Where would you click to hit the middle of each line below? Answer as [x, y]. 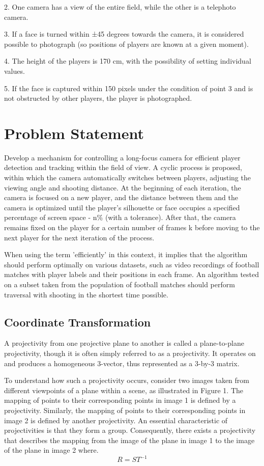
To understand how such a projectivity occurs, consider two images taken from [127, 380]
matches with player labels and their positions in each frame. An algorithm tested [132, 274]
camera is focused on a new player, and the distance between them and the [121, 197]
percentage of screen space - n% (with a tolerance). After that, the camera [120, 217]
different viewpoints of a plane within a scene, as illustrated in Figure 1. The [124, 390]
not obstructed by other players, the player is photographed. [98, 98]
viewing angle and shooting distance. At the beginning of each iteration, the [123, 187]
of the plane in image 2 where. [51, 450]
